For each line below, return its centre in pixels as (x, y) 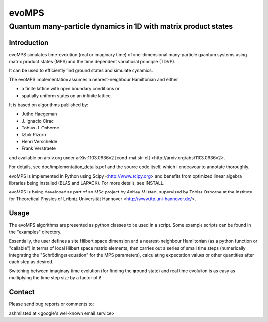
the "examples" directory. (35, 232)
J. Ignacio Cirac (38, 121)
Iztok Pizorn (34, 134)
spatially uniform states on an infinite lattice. (67, 96)
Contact (22, 292)
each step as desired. (31, 262)
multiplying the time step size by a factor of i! (55, 278)
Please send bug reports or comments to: (52, 304)
